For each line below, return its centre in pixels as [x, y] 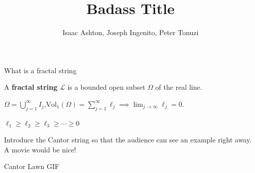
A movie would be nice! [40, 149]
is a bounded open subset [106, 87]
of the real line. [179, 87]
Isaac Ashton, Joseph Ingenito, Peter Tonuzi [131, 32]
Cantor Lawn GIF [32, 166]
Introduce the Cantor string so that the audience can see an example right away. [128, 140]
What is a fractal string [40, 70]
